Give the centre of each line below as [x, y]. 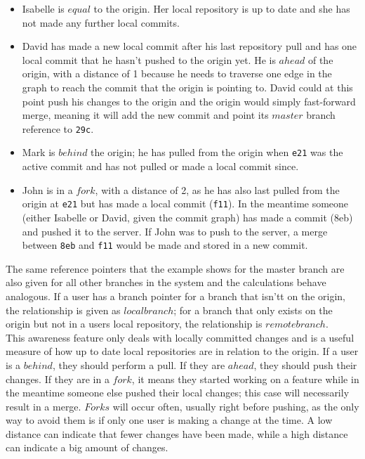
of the [320, 59]
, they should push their [305, 364]
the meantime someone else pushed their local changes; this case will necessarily [178, 393]
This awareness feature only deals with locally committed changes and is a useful [180, 337]
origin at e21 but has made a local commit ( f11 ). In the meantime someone [185, 203]
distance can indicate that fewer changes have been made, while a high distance [177, 433]
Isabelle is [43, 8]
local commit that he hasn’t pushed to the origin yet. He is [149, 59]
